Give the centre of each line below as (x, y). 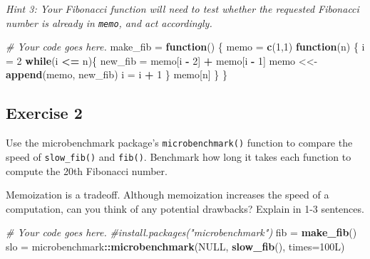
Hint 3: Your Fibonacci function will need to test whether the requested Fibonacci (183, 9)
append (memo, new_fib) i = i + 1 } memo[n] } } (117, 74)
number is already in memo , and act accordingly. (109, 22)
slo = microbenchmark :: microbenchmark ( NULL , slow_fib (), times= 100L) (175, 246)
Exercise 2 (44, 113)
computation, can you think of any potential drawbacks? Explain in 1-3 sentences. (185, 208)
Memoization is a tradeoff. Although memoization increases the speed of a (168, 195)
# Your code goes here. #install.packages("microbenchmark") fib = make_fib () (181, 232)
